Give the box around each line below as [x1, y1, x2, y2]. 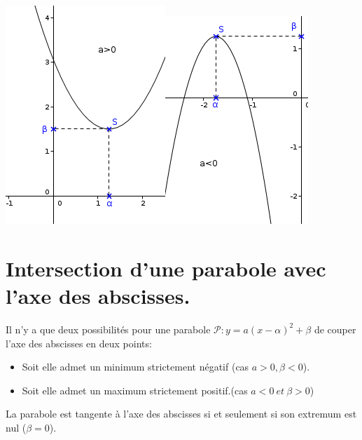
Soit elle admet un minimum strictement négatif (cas [22, 359, 249, 374]
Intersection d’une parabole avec [6, 253, 326, 282]
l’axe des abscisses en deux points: [6, 335, 152, 350]
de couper [314, 321, 356, 336]
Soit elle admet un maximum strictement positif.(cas [22, 382, 248, 397]
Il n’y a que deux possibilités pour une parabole [6, 321, 211, 336]
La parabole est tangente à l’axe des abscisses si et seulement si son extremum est [6, 406, 357, 421]
